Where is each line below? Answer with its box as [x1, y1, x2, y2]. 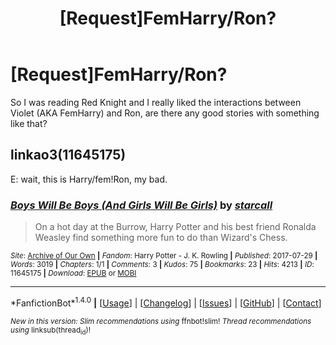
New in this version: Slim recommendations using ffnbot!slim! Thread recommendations [10, 316, 312, 326]
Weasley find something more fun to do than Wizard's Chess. [34, 232, 288, 244]
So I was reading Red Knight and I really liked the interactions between [10, 96, 302, 108]
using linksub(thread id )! [10, 325, 91, 337]
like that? [10, 117, 48, 129]
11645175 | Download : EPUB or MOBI [10, 268, 137, 279]
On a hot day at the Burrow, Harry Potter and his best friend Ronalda [34, 221, 317, 233]
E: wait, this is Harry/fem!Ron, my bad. [10, 173, 168, 185]
